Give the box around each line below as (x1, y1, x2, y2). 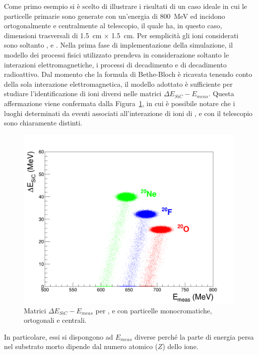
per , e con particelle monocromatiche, (95, 305, 212, 315)
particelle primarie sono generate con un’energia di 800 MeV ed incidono (4, 10, 225, 21)
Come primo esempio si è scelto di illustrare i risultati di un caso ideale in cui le (4, 1, 247, 11)
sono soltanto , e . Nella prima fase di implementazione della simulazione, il (4, 40, 233, 50)
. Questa (208, 88, 234, 99)
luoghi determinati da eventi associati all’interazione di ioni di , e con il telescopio (4, 108, 253, 118)
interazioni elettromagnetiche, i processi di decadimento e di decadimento (4, 59, 227, 69)
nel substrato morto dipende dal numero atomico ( (4, 341, 158, 352)
